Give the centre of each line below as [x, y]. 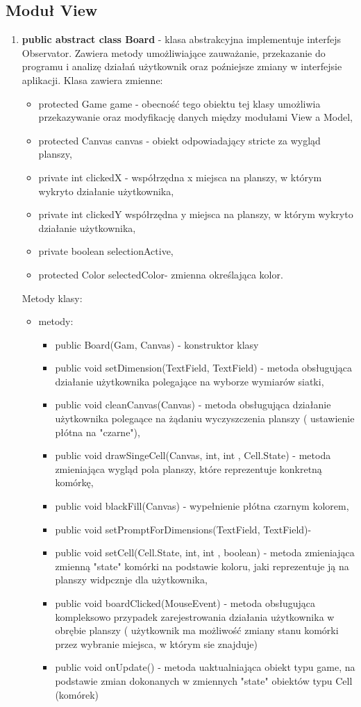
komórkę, [74, 482]
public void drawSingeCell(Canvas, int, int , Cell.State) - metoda [193, 455]
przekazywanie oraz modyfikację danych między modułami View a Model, [195, 117]
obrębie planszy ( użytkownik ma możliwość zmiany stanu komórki [197, 630]
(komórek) [77, 694]
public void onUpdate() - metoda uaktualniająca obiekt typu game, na [205, 667]
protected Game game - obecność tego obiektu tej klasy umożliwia [179, 103]
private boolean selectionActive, [106, 251]
